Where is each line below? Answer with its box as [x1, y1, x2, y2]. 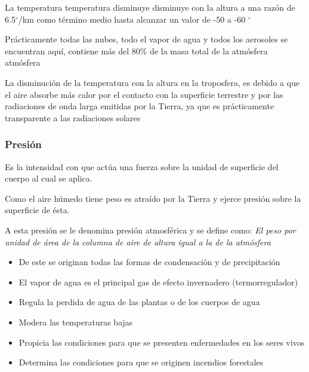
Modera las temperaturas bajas [18, 315, 133, 328]
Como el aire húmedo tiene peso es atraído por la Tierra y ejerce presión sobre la [5, 192, 301, 204]
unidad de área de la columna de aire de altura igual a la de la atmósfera [5, 235, 271, 248]
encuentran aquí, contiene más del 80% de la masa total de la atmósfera [5, 44, 268, 57]
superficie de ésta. [5, 204, 70, 216]
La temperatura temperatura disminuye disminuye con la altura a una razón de [5, 1, 295, 13]
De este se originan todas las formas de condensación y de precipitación [18, 256, 280, 268]
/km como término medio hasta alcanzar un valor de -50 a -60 [18, 13, 246, 25]
